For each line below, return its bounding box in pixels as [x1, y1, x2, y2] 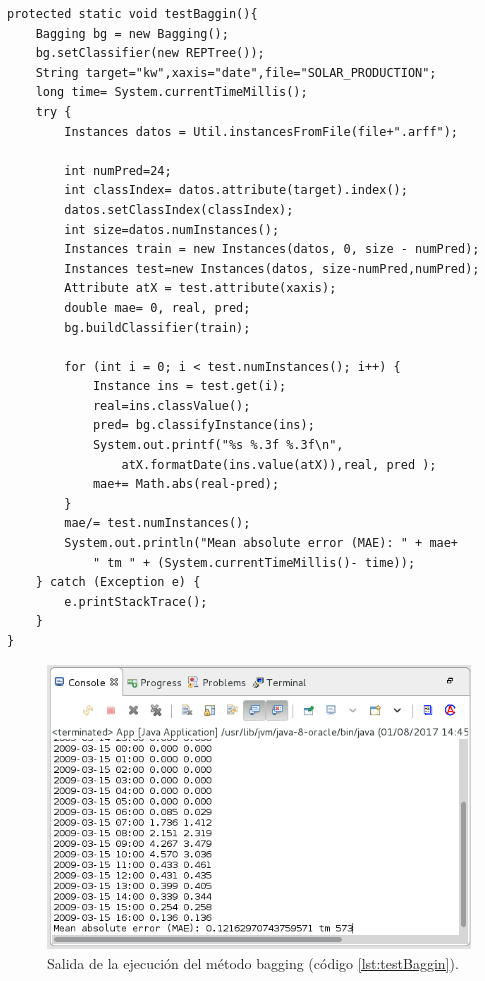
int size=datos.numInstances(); [64, 222, 280, 237]
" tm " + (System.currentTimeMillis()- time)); [92, 555, 416, 570]
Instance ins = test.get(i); [92, 379, 287, 394]
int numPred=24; [64, 163, 172, 178]
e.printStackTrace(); [64, 594, 208, 609]
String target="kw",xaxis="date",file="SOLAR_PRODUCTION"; [35, 65, 437, 80]
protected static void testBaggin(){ [7, 7, 258, 21]
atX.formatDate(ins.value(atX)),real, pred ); [121, 457, 437, 472]
